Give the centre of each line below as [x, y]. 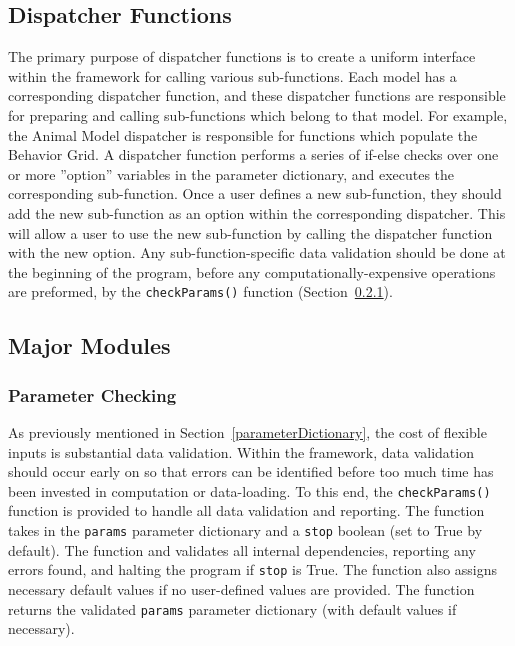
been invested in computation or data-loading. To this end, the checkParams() [249, 490]
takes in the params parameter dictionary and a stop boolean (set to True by [245, 530]
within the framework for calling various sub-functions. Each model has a [232, 75]
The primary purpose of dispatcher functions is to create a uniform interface [242, 56]
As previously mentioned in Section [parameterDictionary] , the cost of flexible [247, 431]
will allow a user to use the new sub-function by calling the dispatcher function [250, 232]
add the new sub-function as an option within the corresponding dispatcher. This [257, 212]
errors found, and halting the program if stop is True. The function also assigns [253, 569]
